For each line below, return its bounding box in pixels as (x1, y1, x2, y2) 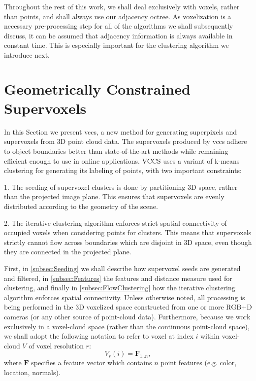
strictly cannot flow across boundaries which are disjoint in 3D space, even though (4, 237, 252, 247)
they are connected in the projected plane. (4, 246, 131, 257)
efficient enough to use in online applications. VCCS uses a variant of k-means (4, 155, 240, 166)
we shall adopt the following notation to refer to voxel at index (4, 331, 193, 341)
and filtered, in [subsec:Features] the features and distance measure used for (4, 273, 232, 283)
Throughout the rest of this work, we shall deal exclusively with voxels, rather (4, 1, 240, 11)
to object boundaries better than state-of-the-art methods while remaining (4, 146, 228, 156)
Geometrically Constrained (4, 78, 191, 99)
